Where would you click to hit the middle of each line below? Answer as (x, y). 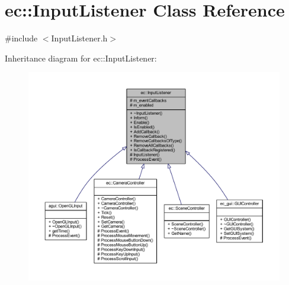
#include (21, 38)
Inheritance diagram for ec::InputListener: (81, 58)
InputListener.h (79, 38)
